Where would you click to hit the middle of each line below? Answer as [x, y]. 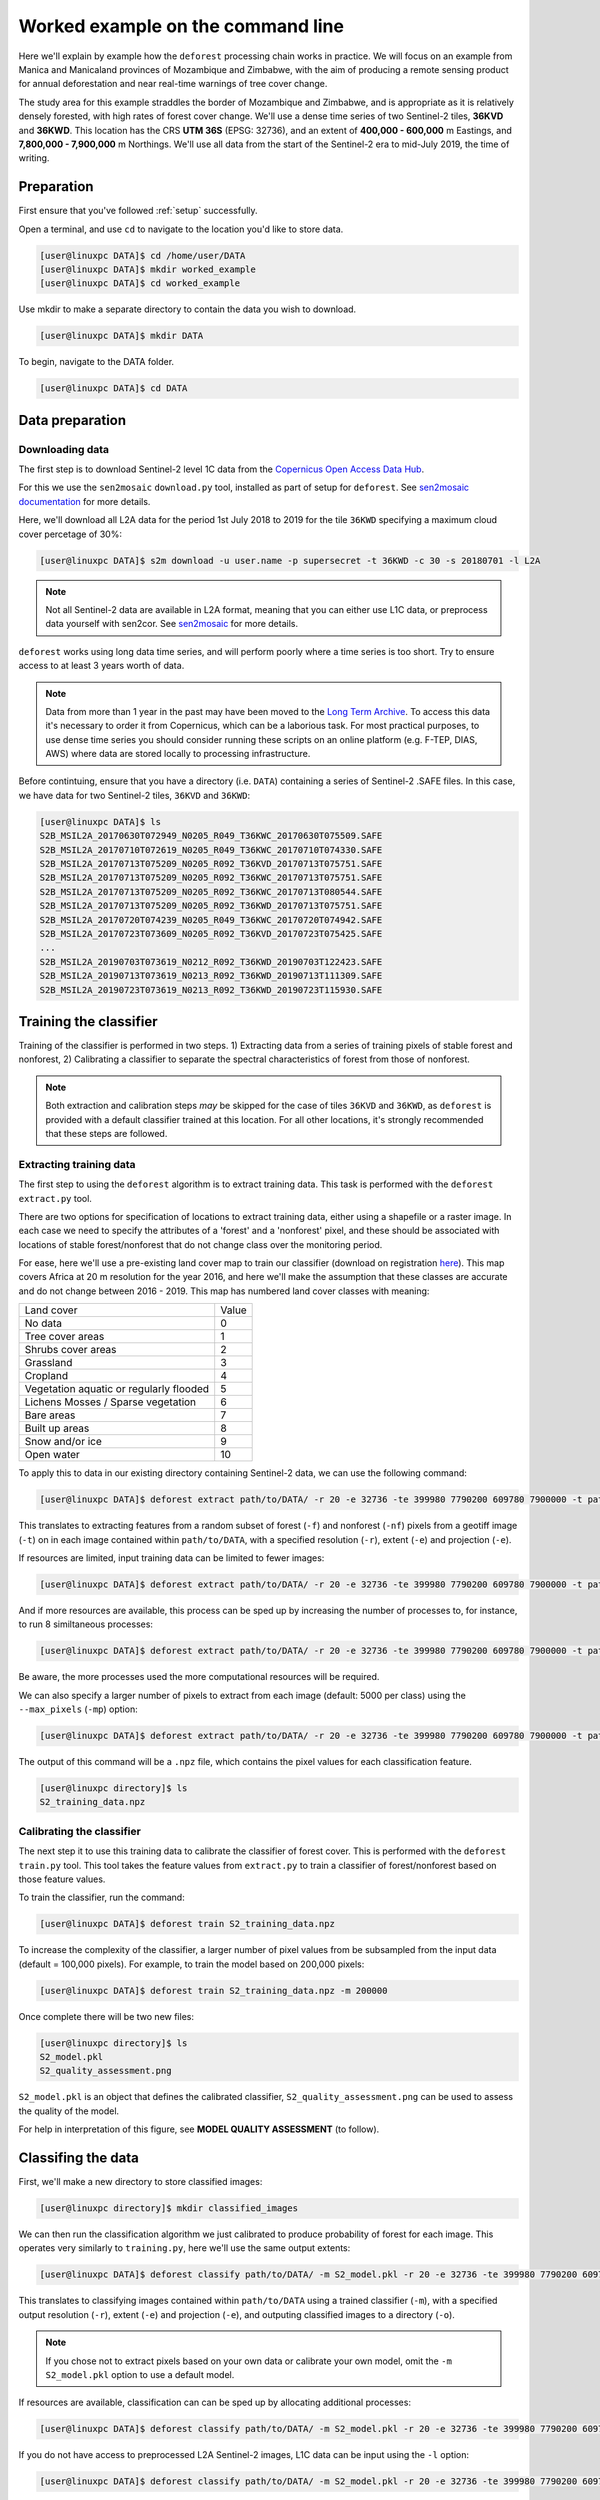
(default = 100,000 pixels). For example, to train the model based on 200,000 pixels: [191, 1964]
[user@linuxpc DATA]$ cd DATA [113, 388]
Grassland [48, 1363]
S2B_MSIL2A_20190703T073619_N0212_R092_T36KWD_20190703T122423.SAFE [211, 961]
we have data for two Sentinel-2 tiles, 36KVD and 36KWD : [134, 795]
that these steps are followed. [106, 1133]
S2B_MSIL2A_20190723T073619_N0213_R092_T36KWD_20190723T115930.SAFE [211, 989]
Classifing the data [78, 2158]
